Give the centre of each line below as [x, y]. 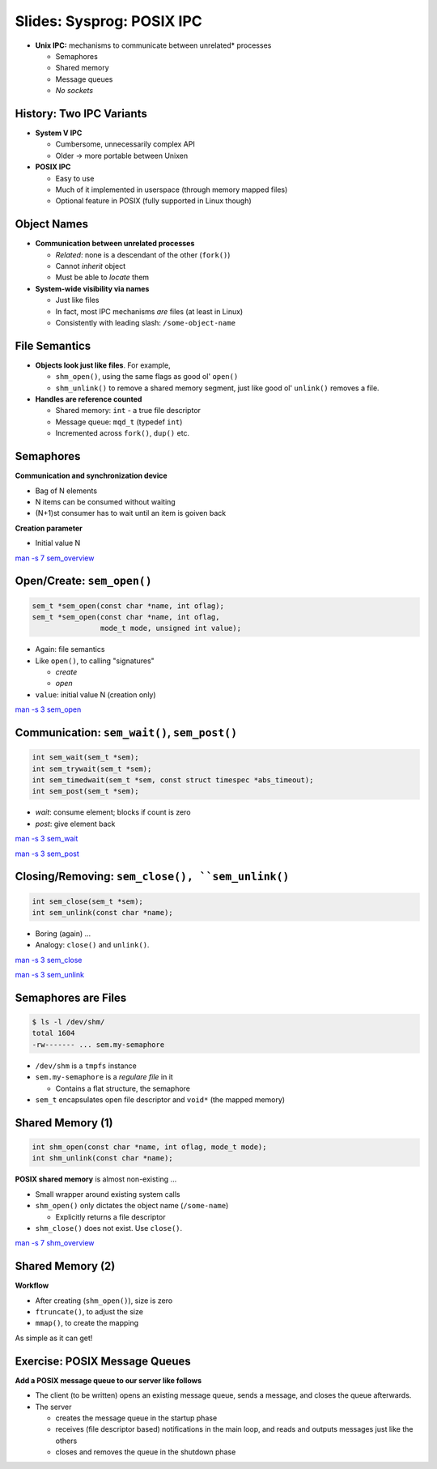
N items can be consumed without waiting [105, 501]
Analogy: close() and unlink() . [92, 945]
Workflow [32, 1286]
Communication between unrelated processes [115, 244]
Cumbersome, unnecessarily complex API [125, 144]
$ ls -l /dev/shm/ [68, 1022]
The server [53, 1407]
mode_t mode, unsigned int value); [171, 628]
